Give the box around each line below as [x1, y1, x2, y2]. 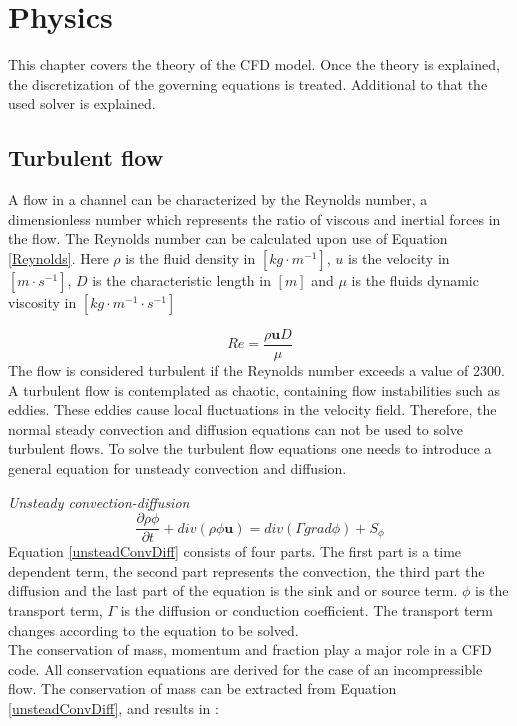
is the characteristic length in [92, 269, 271, 290]
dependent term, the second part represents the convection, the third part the [8, 560, 485, 581]
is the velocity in [348, 247, 450, 268]
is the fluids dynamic [351, 269, 479, 290]
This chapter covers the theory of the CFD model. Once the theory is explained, [8, 54, 500, 75]
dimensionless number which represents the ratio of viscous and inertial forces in [8, 208, 501, 229]
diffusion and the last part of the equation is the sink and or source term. [8, 580, 458, 601]
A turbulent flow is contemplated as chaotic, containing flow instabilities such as [8, 379, 501, 400]
